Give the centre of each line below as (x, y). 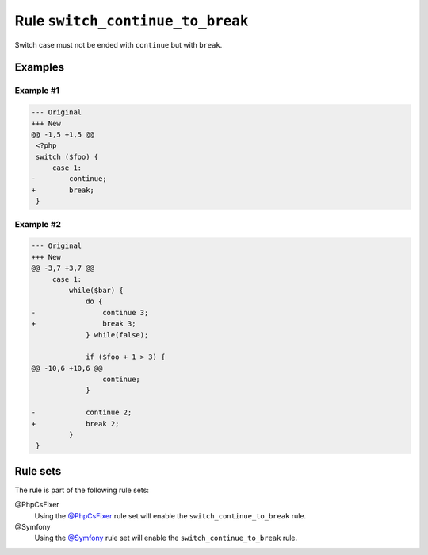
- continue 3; (90, 312)
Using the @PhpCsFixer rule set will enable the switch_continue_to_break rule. (170, 515)
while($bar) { (96, 290)
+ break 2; (75, 424)
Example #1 (37, 91)
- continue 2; (82, 412)
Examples (40, 67)
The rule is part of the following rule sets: (82, 490)
